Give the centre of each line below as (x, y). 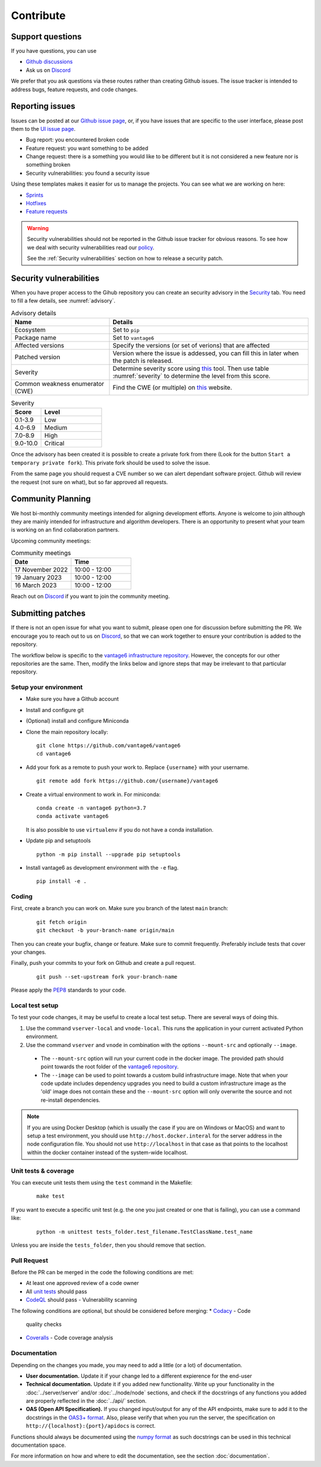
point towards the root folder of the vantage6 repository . (110, 1067)
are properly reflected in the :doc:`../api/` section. (86, 1401)
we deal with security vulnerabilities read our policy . (91, 247)
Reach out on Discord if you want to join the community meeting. (90, 596)
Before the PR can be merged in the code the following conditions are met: (103, 1272)
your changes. (29, 952)
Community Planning (51, 499)
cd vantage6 (54, 754)
